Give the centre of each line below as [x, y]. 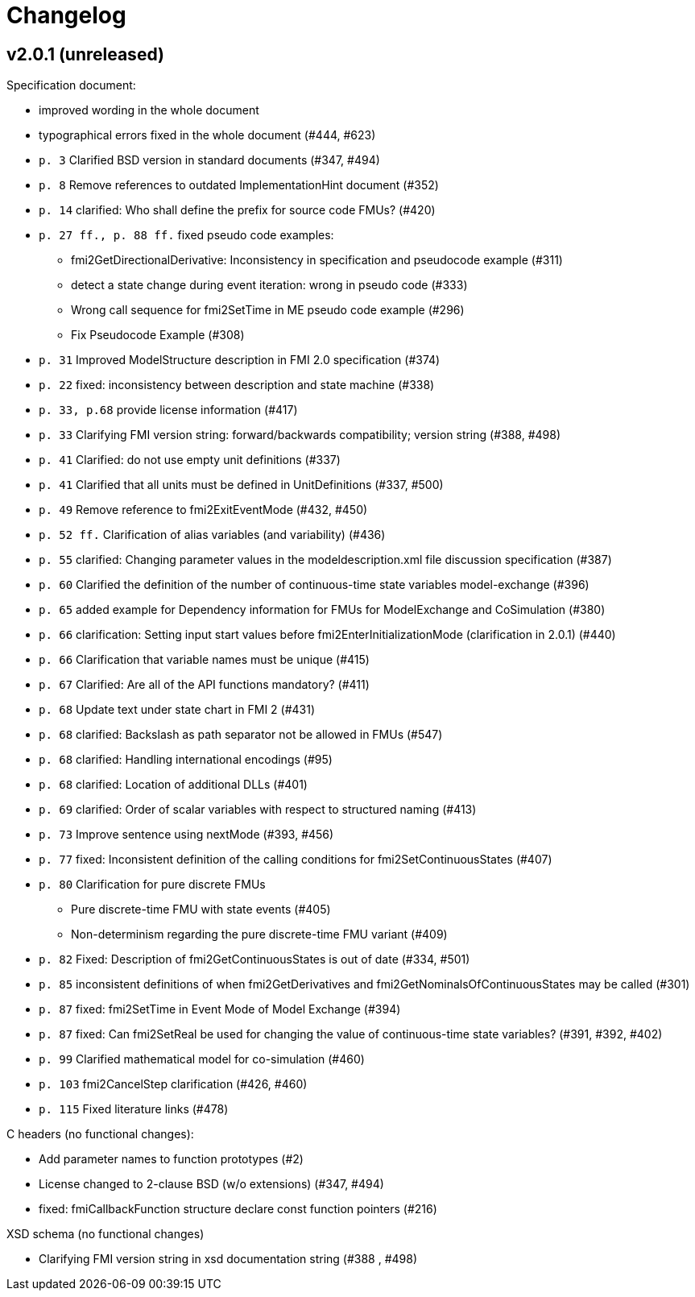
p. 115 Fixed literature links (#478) [134, 1109]
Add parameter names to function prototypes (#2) [171, 1159]
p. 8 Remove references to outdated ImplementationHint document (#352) [239, 185]
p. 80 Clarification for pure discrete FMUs [152, 885]
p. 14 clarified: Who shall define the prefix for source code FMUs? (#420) [237, 210]
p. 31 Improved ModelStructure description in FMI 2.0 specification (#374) [240, 360]
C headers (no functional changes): [100, 1134]
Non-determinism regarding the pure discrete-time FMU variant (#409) [259, 934]
